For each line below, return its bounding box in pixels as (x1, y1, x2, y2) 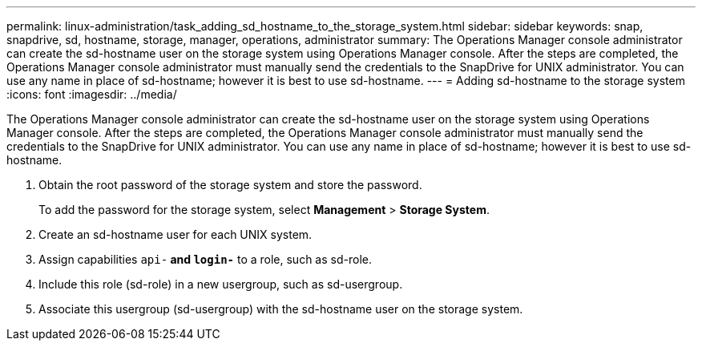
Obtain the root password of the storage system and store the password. (38, 178, 422, 192)
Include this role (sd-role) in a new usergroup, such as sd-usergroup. (38, 277, 403, 291)
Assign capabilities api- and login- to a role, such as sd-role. (38, 252, 372, 266)
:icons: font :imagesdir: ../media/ (6, 87, 177, 101)
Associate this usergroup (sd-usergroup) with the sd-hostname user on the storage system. (38, 302, 523, 316)
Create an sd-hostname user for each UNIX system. (38, 228, 313, 241)
